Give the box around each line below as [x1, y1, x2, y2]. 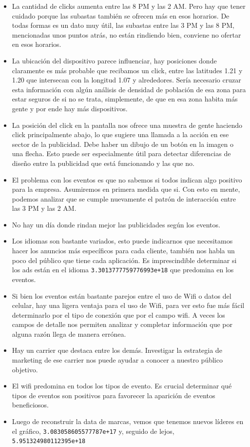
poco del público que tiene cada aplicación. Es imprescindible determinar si [12, 255, 237, 265]
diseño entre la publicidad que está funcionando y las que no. [12, 158, 194, 168]
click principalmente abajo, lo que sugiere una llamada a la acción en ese [12, 129, 229, 140]
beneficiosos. [12, 400, 49, 410]
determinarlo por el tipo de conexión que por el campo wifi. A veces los [12, 309, 225, 320]
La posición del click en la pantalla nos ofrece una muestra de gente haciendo [12, 120, 242, 130]
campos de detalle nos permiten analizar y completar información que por [12, 319, 233, 329]
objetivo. [12, 364, 38, 374]
